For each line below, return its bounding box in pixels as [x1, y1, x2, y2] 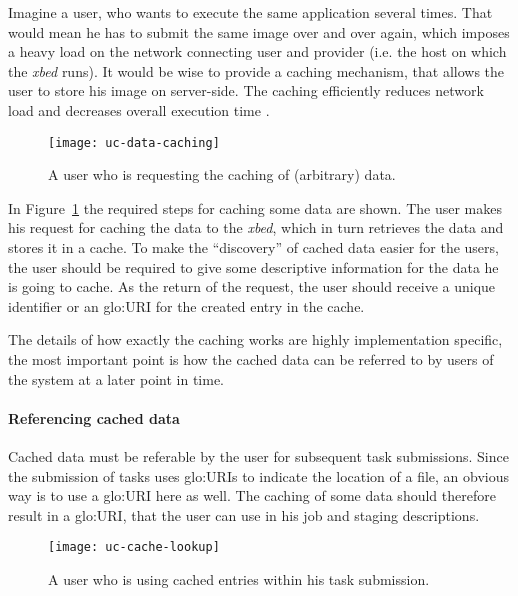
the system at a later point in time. [8, 368, 225, 389]
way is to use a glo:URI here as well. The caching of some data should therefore [8, 485, 496, 506]
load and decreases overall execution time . [8, 99, 270, 120]
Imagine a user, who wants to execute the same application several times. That [8, 2, 493, 22]
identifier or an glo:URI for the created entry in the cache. [8, 295, 365, 316]
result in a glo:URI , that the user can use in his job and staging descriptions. [8, 504, 480, 525]
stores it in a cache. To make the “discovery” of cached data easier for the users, [8, 237, 499, 257]
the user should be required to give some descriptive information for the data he [8, 256, 499, 277]
